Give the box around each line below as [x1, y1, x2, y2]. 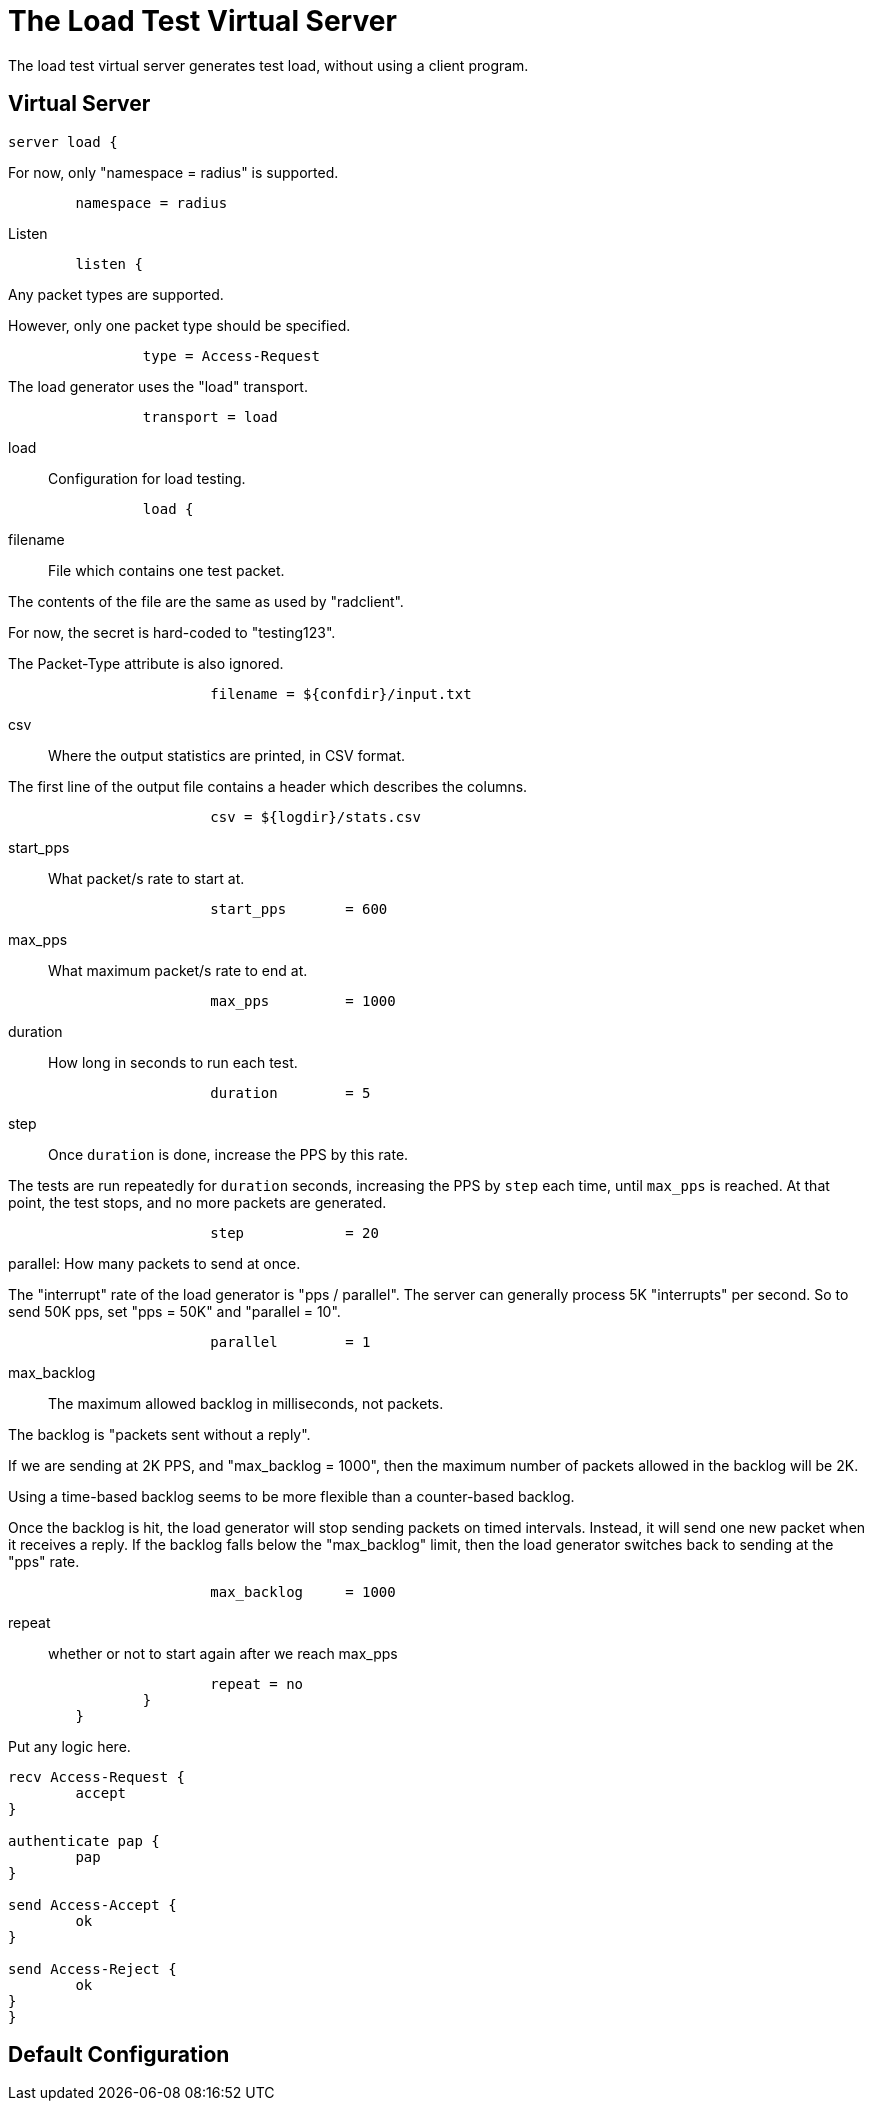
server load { [8, 133, 118, 150]
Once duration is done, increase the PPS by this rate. [48, 1145, 409, 1163]
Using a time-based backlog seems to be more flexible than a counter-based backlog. [8, 1487, 575, 1505]
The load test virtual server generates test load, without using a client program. [8, 56, 529, 74]
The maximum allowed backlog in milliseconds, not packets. [48, 1394, 444, 1412]
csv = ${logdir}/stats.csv [210, 808, 422, 825]
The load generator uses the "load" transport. [8, 377, 308, 395]
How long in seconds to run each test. [48, 1053, 298, 1071]
